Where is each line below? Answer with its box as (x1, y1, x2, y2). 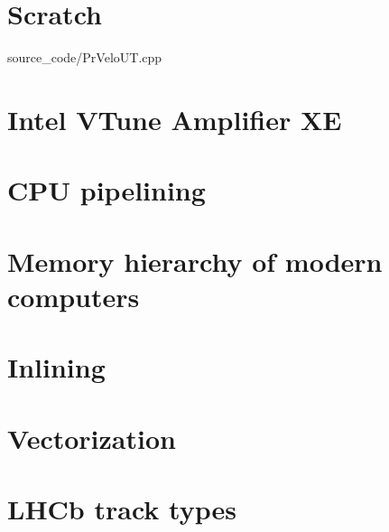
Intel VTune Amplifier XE (7, 100, 342, 137)
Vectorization (7, 419, 176, 456)
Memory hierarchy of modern (7, 242, 383, 279)
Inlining (7, 349, 106, 386)
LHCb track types (7, 490, 236, 527)
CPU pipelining (7, 172, 206, 209)
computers (7, 277, 140, 314)
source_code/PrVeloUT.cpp (7, 48, 162, 67)
